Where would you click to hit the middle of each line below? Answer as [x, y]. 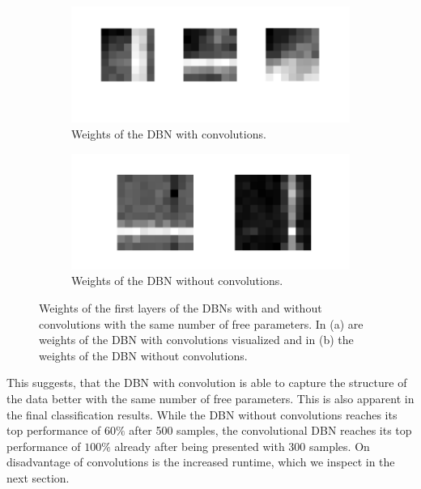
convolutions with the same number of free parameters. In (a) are [201, 323]
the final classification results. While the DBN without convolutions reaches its [202, 414]
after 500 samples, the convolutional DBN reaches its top [270, 430]
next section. [38, 477]
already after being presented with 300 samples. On [242, 446]
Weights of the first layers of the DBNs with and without [181, 308]
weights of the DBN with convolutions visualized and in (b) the [196, 340]
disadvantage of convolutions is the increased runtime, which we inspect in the [201, 462]
